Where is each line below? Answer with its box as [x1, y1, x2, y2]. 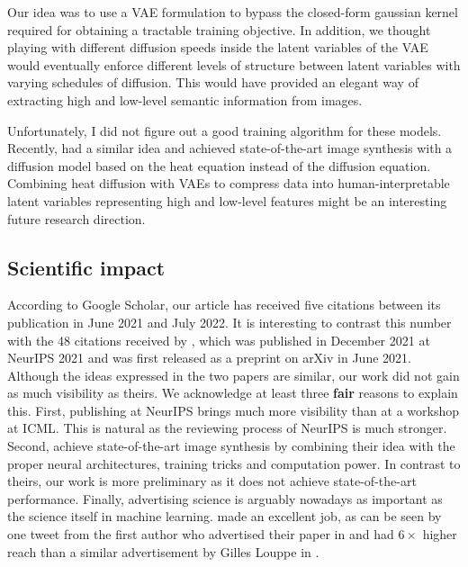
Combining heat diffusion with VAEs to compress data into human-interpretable [7, 174, 450, 193]
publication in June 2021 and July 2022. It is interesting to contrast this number [7, 312, 452, 331]
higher [422, 525, 457, 544]
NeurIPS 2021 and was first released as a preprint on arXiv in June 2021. [7, 348, 411, 367]
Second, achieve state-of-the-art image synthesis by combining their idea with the [7, 436, 455, 455]
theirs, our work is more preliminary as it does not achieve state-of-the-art [7, 472, 417, 490]
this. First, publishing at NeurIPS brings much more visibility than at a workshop [7, 400, 459, 419]
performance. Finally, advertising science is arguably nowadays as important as [7, 489, 443, 508]
